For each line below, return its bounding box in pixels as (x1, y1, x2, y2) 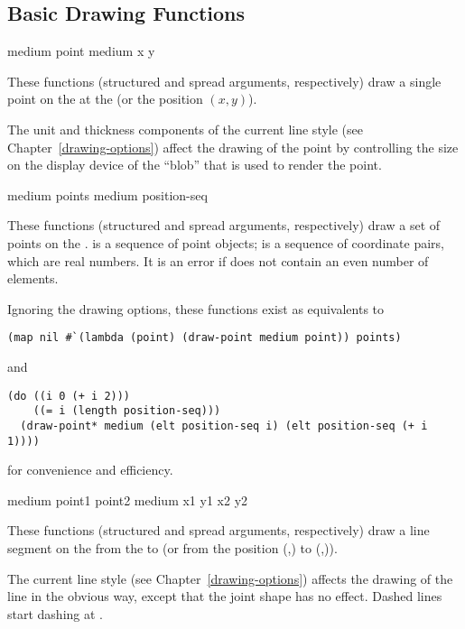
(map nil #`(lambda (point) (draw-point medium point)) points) (7, 331, 402, 345)
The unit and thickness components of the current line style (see (7, 119, 363, 138)
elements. (7, 269, 59, 288)
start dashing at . (7, 604, 103, 623)
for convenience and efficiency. (7, 460, 173, 479)
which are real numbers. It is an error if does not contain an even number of (7, 251, 429, 270)
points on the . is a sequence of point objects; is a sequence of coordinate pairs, (7, 233, 444, 252)
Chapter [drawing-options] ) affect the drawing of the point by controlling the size (7, 137, 459, 156)
